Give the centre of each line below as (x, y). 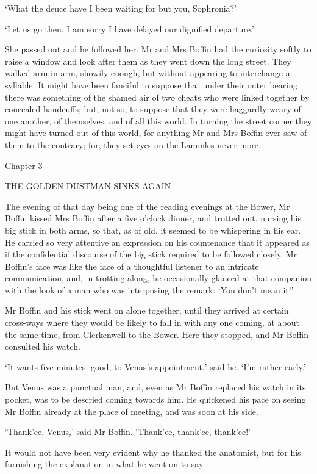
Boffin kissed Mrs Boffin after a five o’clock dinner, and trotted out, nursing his (153, 218)
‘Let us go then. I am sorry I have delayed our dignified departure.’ (130, 28)
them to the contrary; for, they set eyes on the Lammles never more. (133, 144)
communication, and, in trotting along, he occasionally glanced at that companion (158, 278)
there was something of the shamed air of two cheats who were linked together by (157, 97)
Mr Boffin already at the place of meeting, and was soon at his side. (132, 411)
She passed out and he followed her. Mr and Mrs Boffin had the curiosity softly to (158, 49)
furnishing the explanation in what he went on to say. (105, 464)
